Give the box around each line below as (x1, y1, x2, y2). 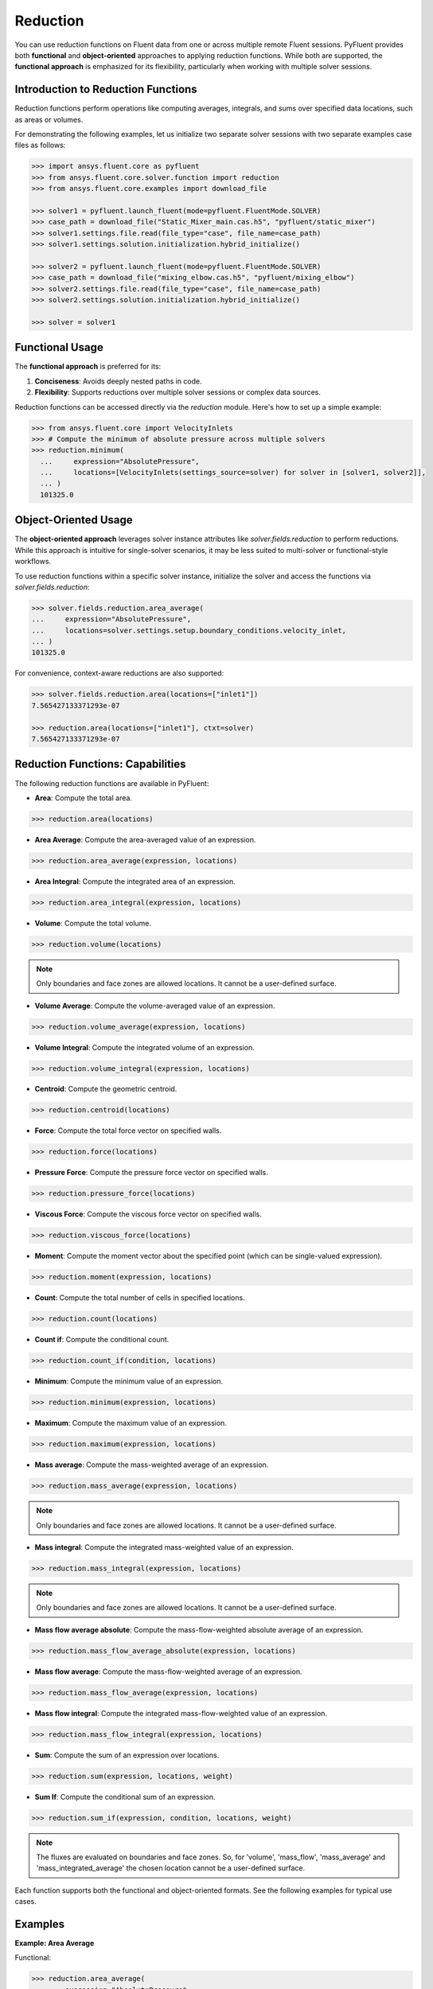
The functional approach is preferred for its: (14, 362, 162, 372)
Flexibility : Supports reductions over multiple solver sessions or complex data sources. (34, 387, 322, 397)
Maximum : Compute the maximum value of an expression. (34, 1419, 227, 1428)
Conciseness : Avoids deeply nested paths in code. (34, 376, 202, 386)
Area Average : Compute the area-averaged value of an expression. (34, 835, 256, 844)
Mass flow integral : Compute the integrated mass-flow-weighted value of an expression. (34, 1708, 328, 1718)
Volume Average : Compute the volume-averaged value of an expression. (34, 1001, 275, 1010)
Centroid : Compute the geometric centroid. (34, 1084, 177, 1094)
